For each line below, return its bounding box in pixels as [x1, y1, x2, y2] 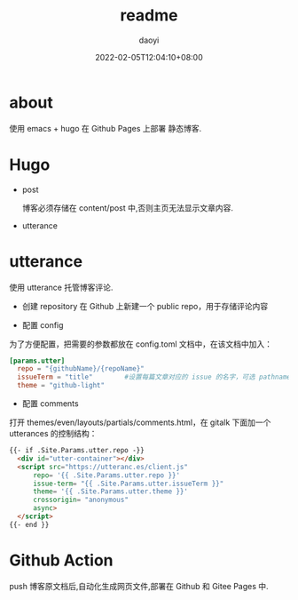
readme [120, 5, 178, 26]
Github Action [9, 550, 114, 570]
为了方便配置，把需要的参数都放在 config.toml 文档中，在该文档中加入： [9, 339, 273, 349]
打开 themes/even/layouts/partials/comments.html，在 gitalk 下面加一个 [9, 417, 271, 428]
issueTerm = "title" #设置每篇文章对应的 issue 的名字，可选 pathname [17, 372, 291, 382]
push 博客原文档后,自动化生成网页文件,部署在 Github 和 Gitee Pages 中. [9, 580, 269, 591]
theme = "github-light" [17, 381, 105, 390]
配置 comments [21, 398, 79, 409]
